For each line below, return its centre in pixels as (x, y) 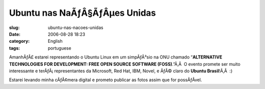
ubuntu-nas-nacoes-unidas (76, 28)
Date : (15, 34)
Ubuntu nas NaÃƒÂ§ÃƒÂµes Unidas (83, 13)
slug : (14, 28)
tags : (14, 48)
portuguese (59, 48)
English (55, 41)
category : (19, 41)
